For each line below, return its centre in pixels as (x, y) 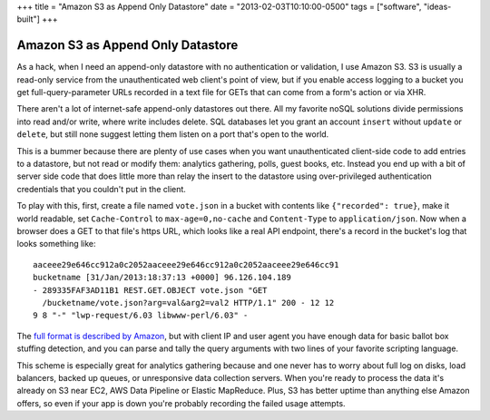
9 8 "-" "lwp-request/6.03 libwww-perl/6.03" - (141, 316)
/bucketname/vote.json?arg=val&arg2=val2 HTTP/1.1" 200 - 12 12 (188, 303)
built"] (29, 19)
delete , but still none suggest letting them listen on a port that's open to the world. (173, 134)
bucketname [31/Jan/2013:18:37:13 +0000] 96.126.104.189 (162, 278)
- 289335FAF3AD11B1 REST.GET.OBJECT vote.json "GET (150, 290)
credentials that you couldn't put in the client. (101, 189)
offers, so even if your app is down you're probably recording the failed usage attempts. (181, 403)
